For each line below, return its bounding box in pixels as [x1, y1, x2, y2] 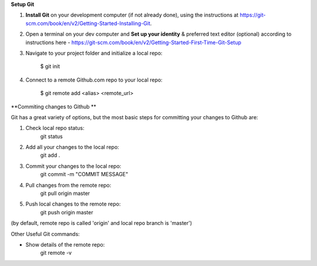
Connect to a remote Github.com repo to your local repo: [25, 76, 163, 83]
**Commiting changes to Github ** [11, 103, 97, 110]
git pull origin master [40, 190, 90, 197]
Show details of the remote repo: [25, 241, 105, 248]
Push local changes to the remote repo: [25, 200, 121, 208]
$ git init [40, 63, 60, 70]
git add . [40, 151, 60, 159]
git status [40, 133, 63, 140]
